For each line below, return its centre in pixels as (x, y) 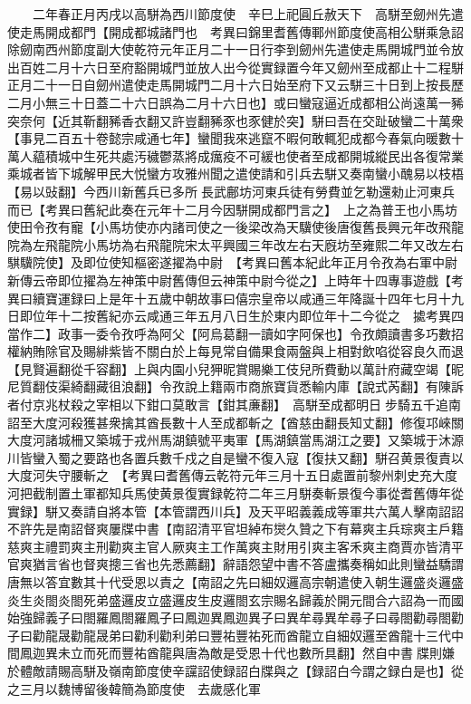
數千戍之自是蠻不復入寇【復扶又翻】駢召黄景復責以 (311, 457)
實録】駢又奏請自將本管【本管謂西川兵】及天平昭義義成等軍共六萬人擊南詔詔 (235, 511)
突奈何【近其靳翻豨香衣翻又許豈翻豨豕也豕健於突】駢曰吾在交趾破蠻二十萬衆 (235, 120)
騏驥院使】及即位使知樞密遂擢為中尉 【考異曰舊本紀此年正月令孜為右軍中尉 (232, 262)
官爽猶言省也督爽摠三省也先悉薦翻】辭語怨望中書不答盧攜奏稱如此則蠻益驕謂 (235, 564)
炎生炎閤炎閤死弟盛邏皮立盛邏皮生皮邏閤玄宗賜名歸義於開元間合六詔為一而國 (235, 599)
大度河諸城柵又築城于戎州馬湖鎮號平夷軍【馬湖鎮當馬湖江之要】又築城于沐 (229, 440)
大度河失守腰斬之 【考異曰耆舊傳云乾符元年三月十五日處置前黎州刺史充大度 (232, 475)
